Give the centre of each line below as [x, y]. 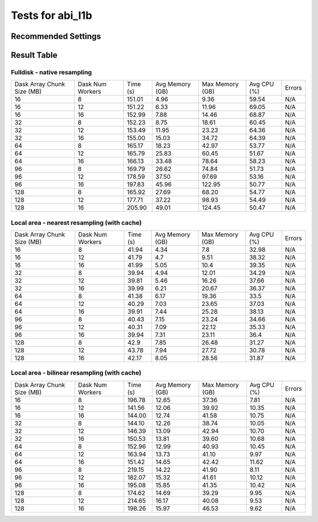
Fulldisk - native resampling [52, 72]
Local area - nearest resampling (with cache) [76, 222]
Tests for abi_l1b [52, 15]
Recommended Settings [56, 36]
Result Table [34, 55]
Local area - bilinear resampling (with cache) [76, 373]
